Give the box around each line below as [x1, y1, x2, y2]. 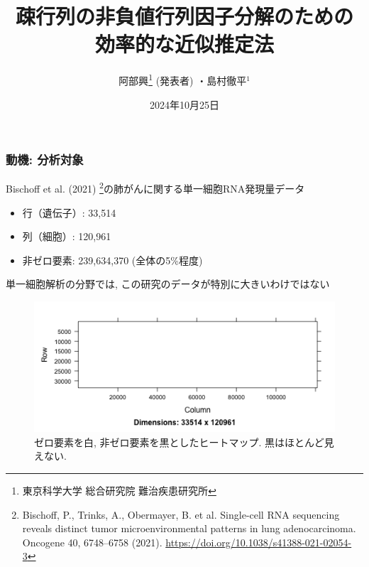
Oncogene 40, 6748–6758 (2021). [22, 534, 163, 549]
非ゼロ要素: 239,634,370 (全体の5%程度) [22, 252, 203, 267]
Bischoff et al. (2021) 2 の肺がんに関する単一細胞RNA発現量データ [6, 179, 305, 196]
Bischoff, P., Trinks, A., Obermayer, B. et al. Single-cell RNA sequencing [22, 507, 340, 522]
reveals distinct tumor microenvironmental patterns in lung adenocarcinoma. [22, 521, 356, 536]
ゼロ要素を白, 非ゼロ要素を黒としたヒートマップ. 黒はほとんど [34, 434, 324, 449]
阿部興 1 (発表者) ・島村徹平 [119, 71, 247, 87]
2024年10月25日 [150, 97, 219, 112]
